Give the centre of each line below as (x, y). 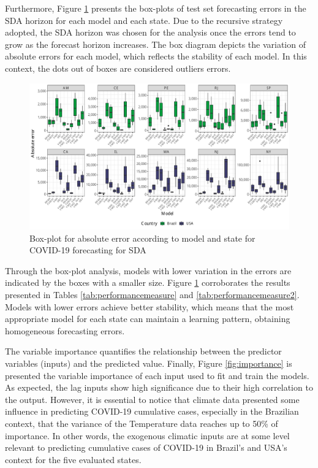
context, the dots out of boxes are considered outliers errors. (118, 68)
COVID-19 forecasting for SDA (88, 250)
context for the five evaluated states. (73, 459)
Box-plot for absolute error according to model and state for (142, 238)
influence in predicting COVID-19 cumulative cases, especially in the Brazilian (152, 411)
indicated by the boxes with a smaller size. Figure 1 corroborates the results (148, 282)
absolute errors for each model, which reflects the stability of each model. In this (156, 56)
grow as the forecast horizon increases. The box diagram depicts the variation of (155, 44)
